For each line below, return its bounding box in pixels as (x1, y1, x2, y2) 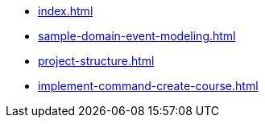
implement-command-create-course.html (38, 79, 259, 93)
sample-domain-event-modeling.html (38, 29, 236, 43)
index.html (38, 4, 93, 18)
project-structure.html (38, 54, 155, 68)
